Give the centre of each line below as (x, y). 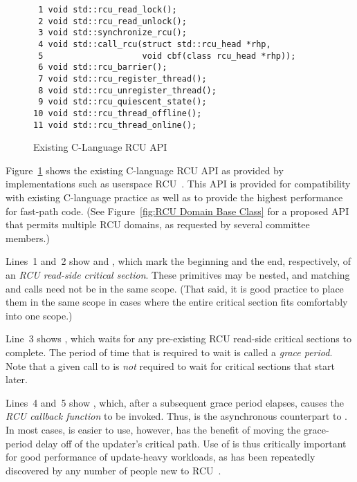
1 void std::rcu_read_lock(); (108, 10)
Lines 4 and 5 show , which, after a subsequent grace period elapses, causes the (175, 402)
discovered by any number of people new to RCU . (113, 470)
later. (17, 379)
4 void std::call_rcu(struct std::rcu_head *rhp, (155, 44)
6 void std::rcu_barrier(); (103, 67)
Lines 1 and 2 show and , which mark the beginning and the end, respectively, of (178, 261)
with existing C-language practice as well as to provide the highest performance (174, 197)
